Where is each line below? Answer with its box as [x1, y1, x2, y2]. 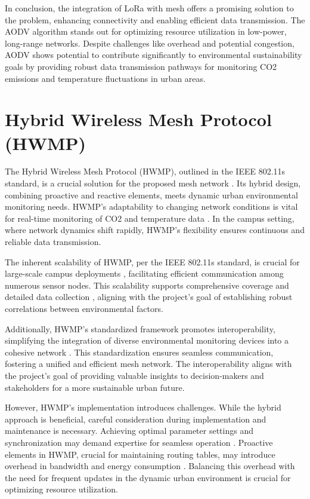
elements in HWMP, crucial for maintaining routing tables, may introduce [5, 448, 275, 460]
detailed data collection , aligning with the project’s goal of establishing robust [5, 290, 293, 303]
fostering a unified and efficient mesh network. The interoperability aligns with [5, 357, 292, 370]
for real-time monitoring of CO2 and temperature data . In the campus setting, [5, 212, 294, 224]
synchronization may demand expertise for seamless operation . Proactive [5, 436, 273, 448]
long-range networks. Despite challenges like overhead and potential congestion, [5, 36, 294, 49]
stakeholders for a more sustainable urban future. [5, 381, 185, 393]
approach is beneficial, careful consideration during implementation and [5, 412, 266, 425]
